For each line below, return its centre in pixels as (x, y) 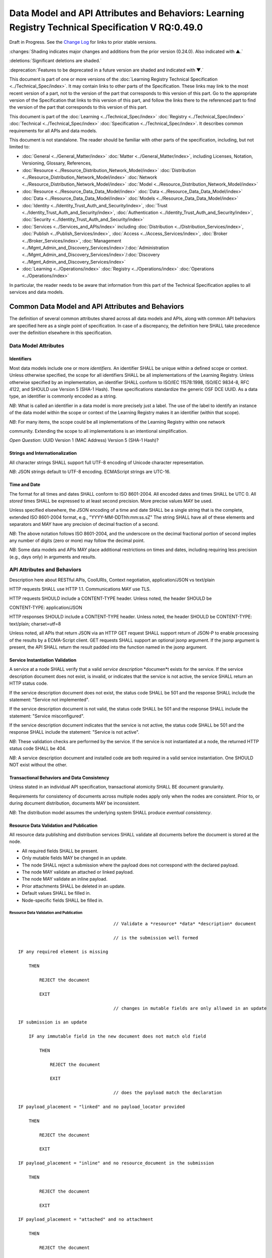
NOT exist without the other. (38, 765)
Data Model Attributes (37, 346)
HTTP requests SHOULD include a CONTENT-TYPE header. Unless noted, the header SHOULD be (110, 598)
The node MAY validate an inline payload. (65, 879)
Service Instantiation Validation (43, 660)
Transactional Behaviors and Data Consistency (59, 778)
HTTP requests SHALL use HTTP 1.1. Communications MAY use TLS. (80, 589)
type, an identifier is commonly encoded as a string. (63, 396)
